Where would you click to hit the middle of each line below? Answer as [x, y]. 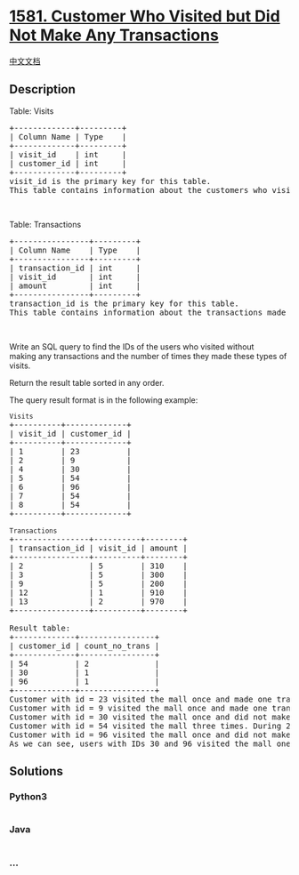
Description [42, 89]
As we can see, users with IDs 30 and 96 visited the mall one [150, 743]
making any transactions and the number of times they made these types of [148, 356]
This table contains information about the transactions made [148, 312]
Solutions [36, 771]
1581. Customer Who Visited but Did [145, 16]
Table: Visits [32, 111]
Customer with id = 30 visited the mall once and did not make [150, 717]
